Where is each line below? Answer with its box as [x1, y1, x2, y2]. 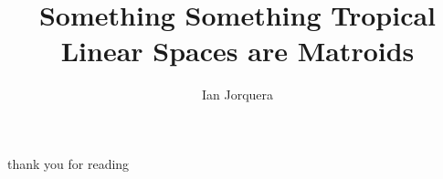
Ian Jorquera [201, 85, 274, 104]
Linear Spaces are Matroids [60, 32, 415, 69]
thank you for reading [7, 153, 130, 173]
